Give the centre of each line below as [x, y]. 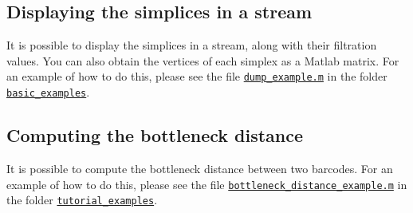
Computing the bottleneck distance [155, 135]
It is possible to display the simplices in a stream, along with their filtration [192, 45]
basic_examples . [48, 92]
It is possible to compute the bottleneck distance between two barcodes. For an [200, 168]
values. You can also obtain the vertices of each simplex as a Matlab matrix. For [203, 60]
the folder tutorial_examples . [82, 200]
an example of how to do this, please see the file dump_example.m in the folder [197, 76]
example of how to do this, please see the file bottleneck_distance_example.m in [207, 184]
